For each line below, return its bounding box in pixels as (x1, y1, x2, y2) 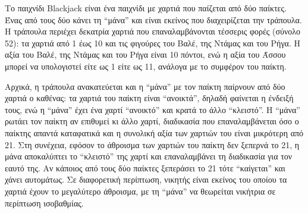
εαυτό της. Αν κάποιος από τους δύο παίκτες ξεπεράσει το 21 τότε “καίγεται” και (5, 161, 285, 174)
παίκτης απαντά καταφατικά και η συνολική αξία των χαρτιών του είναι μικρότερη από (5, 126, 304, 139)
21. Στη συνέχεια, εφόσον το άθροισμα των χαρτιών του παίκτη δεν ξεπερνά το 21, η (5, 138, 300, 151)
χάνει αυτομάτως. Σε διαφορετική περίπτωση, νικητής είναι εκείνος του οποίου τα (5, 173, 287, 186)
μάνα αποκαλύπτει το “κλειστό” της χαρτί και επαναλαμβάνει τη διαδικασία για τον (5, 150, 293, 162)
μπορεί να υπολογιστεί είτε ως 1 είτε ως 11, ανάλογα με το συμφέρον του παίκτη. (5, 59, 287, 72)
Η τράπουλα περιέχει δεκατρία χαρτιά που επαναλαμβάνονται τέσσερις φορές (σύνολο (5, 25, 301, 37)
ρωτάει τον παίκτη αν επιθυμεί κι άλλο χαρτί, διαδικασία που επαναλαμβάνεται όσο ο (5, 115, 299, 127)
